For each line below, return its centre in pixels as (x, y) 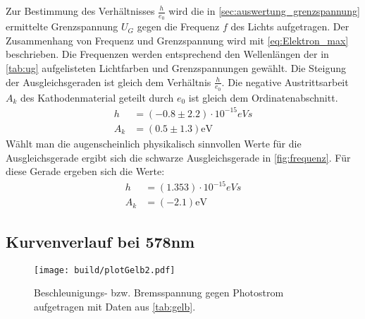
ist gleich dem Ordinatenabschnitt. (263, 97)
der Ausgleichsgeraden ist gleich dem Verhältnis (109, 82)
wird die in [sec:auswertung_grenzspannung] (264, 11)
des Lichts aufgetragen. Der (290, 26)
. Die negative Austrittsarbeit (285, 82)
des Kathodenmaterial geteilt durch (97, 97)
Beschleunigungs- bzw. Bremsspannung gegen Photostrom (159, 293)
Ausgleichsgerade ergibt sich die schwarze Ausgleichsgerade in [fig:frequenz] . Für (178, 157)
